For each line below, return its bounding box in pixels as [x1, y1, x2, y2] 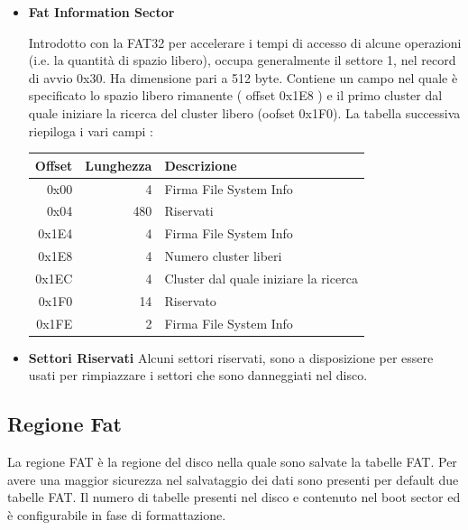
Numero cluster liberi [164, 246, 282, 265]
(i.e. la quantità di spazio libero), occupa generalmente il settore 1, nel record [28, 51, 456, 70]
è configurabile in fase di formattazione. [7, 505, 226, 524]
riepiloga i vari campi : [28, 121, 153, 140]
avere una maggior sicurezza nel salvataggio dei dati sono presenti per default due [7, 470, 459, 488]
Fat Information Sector [28, 3, 175, 21]
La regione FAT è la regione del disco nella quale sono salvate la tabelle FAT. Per [7, 452, 457, 471]
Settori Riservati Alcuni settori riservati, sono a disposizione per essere [28, 348, 434, 367]
